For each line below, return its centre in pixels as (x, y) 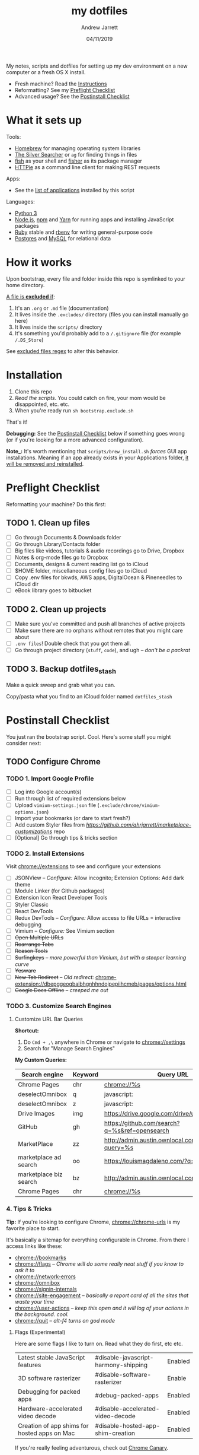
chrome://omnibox (37, 1282)
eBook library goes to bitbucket (53, 590)
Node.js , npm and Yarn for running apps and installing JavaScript (94, 219)
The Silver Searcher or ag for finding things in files (76, 154)
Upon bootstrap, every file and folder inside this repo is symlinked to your (96, 279)
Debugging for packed (49, 1392)
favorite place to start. (33, 1228)
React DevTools (34, 911)
